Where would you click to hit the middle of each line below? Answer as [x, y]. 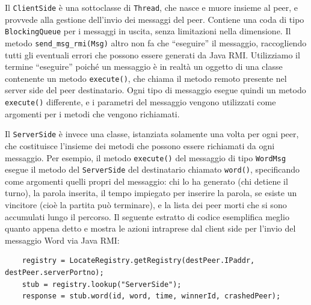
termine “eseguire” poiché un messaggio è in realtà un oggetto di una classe [144, 66]
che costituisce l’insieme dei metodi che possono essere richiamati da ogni [140, 145]
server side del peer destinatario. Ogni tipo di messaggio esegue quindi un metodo [155, 90]
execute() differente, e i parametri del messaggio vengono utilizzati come [140, 102]
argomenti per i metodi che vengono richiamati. [92, 113]
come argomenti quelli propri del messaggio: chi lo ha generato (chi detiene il [146, 181]
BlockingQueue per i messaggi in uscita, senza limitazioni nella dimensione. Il [148, 31]
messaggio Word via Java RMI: [62, 240]
